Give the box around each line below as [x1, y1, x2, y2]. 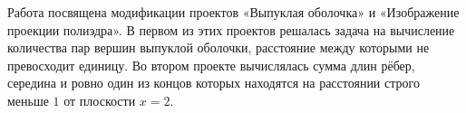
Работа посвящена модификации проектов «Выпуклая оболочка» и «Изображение [7, 3, 460, 21]
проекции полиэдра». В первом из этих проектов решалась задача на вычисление [7, 20, 455, 39]
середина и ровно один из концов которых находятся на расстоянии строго [7, 73, 420, 92]
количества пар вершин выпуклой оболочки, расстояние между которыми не [7, 38, 430, 57]
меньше [7, 90, 49, 109]
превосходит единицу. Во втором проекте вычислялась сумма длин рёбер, [7, 55, 415, 74]
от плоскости [63, 90, 136, 109]
